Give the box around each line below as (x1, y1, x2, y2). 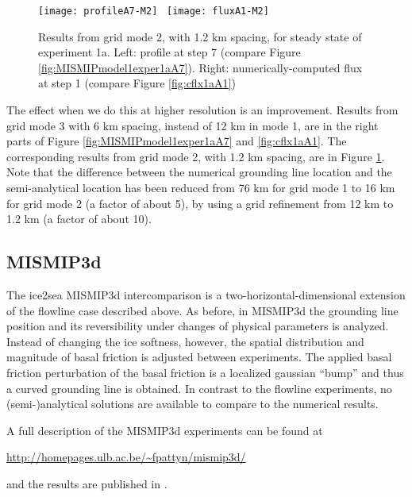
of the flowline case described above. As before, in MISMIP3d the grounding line (6, 302, 399, 318)
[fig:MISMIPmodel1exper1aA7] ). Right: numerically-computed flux (38, 59, 363, 75)
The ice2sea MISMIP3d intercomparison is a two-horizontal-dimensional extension (6, 286, 406, 302)
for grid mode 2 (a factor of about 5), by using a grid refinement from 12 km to (6, 195, 394, 211)
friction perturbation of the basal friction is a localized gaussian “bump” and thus (6, 364, 404, 380)
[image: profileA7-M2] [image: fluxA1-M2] (38, 6, 269, 17)
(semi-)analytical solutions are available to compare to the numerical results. (6, 395, 379, 412)
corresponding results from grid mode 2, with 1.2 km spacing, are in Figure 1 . (6, 148, 385, 164)
